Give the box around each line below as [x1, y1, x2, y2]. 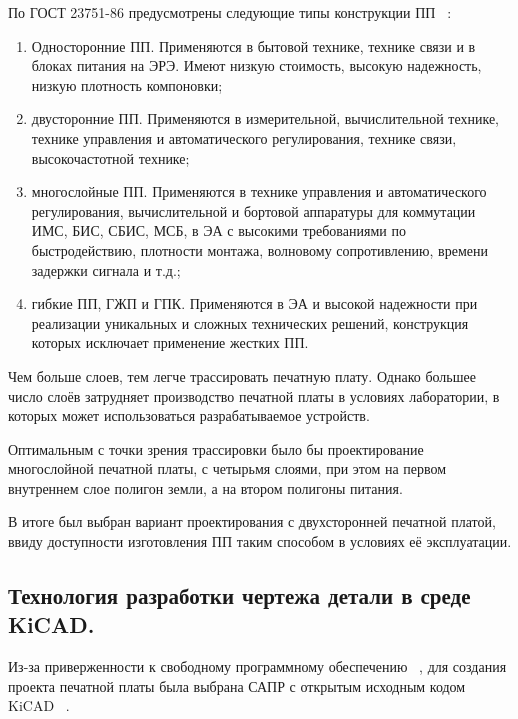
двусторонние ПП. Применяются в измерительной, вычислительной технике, [31, 108, 499, 129]
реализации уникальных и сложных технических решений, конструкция [31, 312, 469, 333]
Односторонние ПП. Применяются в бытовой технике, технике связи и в [31, 35, 476, 56]
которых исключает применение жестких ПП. [31, 332, 309, 353]
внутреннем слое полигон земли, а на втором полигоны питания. [8, 477, 403, 498]
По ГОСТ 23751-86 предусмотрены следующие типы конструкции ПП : [8, 2, 452, 22]
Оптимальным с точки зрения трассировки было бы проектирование [8, 438, 424, 459]
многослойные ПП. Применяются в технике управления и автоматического [31, 181, 487, 202]
